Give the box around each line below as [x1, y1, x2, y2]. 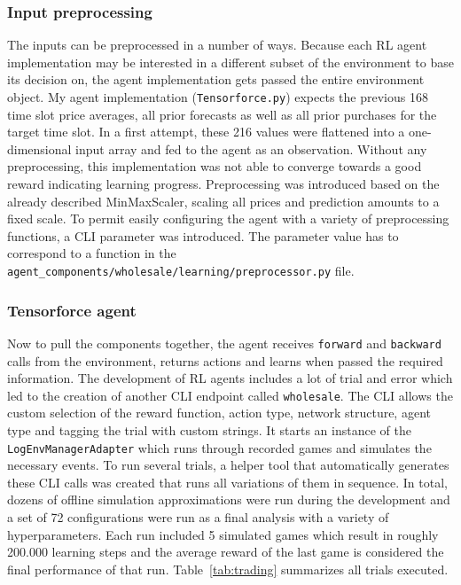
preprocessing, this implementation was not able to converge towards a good [7, 157, 422, 175]
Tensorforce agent [7, 299, 137, 321]
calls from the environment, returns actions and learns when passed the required [7, 351, 443, 370]
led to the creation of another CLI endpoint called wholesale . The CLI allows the [7, 386, 453, 404]
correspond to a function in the [7, 244, 176, 262]
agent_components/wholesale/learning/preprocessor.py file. [7, 261, 355, 279]
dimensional [7, 139, 72, 158]
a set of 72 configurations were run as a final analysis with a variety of [7, 508, 389, 526]
